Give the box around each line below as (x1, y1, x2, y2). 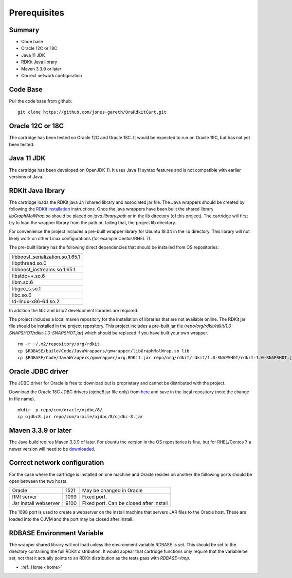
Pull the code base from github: (9, 98, 73, 104)
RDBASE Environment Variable (9, 529, 104, 537)
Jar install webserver (12, 500, 60, 507)
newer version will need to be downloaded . (9, 446, 95, 452)
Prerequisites (9, 7, 65, 18)
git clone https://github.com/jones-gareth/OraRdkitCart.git (18, 109, 166, 115)
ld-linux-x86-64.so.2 (12, 298, 60, 305)
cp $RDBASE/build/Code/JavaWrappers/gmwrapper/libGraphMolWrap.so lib (18, 348, 190, 353)
